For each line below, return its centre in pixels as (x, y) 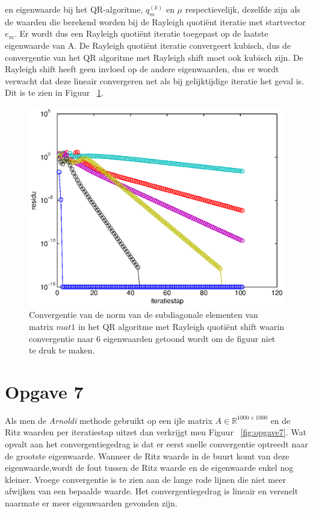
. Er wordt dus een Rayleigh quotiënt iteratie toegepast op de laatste (141, 33)
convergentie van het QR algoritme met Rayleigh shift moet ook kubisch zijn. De (154, 57)
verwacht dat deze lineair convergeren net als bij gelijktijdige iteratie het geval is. (154, 80)
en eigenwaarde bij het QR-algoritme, (74, 9)
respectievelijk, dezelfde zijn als (243, 9)
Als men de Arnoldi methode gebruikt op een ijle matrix (109, 420)
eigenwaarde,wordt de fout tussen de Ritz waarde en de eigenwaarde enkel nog (149, 468)
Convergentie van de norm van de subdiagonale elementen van (144, 315)
